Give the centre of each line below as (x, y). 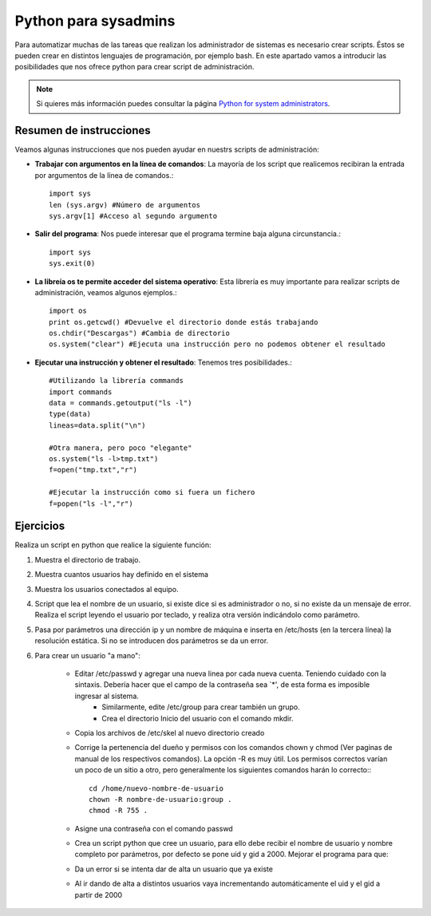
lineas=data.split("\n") (97, 425)
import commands (81, 392)
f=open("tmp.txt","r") (93, 470)
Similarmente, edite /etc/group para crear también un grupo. (201, 707)
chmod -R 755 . (119, 811)
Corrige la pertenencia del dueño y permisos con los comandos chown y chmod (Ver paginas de (233, 748)
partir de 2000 (99, 894)
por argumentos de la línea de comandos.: (104, 175)
